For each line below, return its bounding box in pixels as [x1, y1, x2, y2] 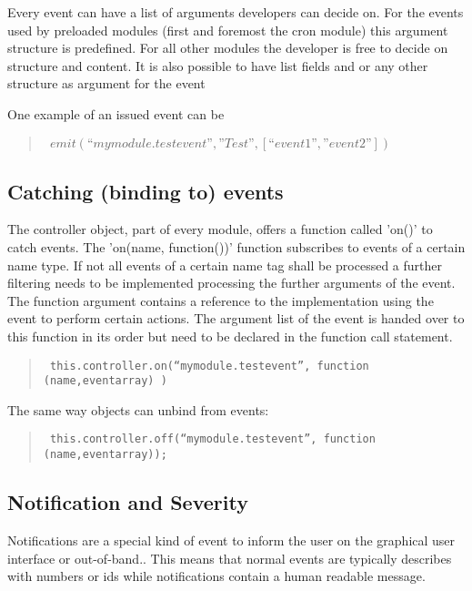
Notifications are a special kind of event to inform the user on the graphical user [7, 531, 456, 549]
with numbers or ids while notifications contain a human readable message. [7, 566, 426, 586]
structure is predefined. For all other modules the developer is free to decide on [7, 38, 448, 57]
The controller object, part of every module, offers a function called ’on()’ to [7, 219, 433, 239]
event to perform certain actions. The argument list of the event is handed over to [7, 309, 465, 328]
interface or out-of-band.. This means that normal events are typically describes [7, 548, 452, 567]
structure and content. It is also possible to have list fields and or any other [7, 56, 428, 75]
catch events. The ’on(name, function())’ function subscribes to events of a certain [7, 238, 466, 257]
